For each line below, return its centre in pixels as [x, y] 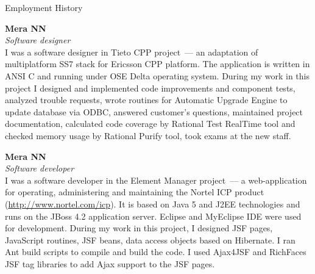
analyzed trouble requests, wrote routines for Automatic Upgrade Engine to [146, 100]
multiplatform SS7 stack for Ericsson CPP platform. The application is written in [157, 64]
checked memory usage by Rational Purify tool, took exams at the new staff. [148, 135]
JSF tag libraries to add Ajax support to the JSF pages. [110, 263]
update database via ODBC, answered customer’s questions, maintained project [154, 111]
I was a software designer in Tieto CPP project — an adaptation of [132, 52]
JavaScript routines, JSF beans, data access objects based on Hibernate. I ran [150, 240]
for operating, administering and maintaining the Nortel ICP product [135, 192]
